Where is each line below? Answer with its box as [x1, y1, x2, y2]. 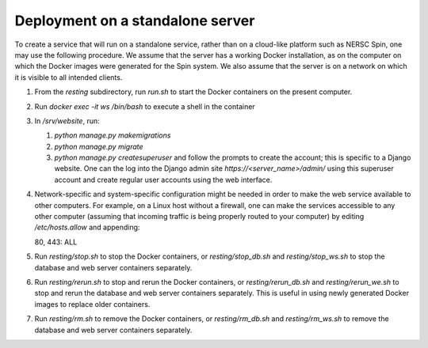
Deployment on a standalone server [14, 12, 255, 29]
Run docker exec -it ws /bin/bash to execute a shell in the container [34, 101, 255, 111]
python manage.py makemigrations [54, 130, 171, 140]
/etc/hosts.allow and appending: [34, 222, 140, 233]
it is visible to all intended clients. [14, 72, 123, 82]
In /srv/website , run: [34, 115, 100, 126]
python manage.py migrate [54, 142, 143, 151]
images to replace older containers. [34, 299, 151, 308]
